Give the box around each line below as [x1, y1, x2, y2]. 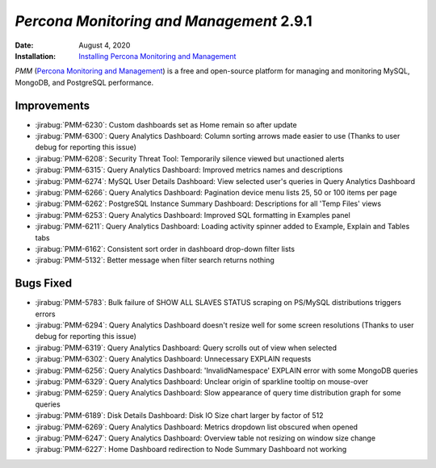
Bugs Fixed [15, 277, 73, 290]
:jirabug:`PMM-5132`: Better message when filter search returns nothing [35, 255, 275, 265]
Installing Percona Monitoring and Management [78, 51, 237, 61]
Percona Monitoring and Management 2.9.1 [15, 12, 312, 30]
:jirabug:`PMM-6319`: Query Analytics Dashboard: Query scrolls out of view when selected [35, 343, 337, 353]
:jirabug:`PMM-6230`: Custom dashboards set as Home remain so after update [35, 119, 298, 129]
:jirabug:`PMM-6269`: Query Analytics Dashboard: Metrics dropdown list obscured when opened [35, 422, 358, 432]
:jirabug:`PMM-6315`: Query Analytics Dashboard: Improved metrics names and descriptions [35, 165, 343, 175]
